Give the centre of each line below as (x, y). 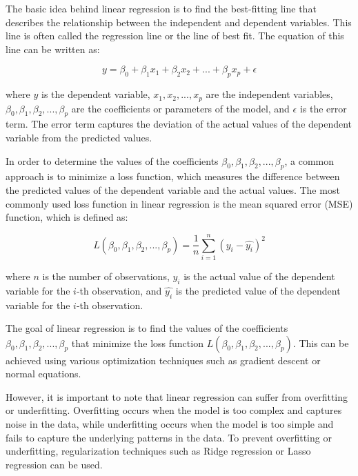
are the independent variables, (269, 94)
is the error (323, 108)
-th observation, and (119, 290)
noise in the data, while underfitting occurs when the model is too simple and (170, 424)
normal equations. (43, 374)
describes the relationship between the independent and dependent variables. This (179, 22)
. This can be (321, 343)
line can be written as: (53, 49)
